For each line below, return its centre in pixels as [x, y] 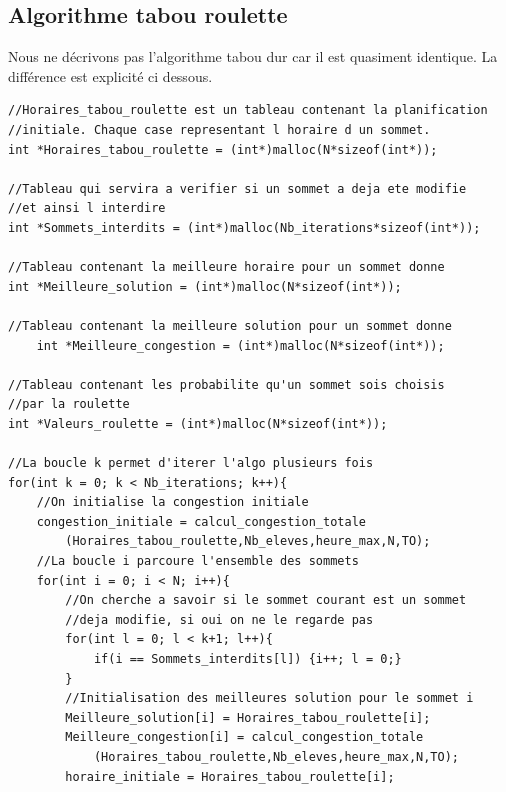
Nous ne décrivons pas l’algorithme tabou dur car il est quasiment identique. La [253, 56]
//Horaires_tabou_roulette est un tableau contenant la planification [248, 110]
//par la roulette [69, 404]
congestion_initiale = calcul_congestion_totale [201, 521]
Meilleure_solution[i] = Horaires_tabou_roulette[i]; [248, 717]
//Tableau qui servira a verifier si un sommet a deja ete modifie [237, 188]
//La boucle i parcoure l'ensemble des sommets [197, 561]
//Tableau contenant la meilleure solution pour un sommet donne [230, 325]
